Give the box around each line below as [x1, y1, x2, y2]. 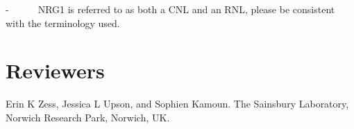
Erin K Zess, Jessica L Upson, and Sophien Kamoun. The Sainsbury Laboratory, [6, 96, 349, 111]
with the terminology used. [6, 15, 120, 30]
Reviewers [6, 56, 105, 85]
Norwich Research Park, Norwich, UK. [6, 110, 170, 124]
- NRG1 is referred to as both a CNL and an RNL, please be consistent [6, 2, 335, 16]
